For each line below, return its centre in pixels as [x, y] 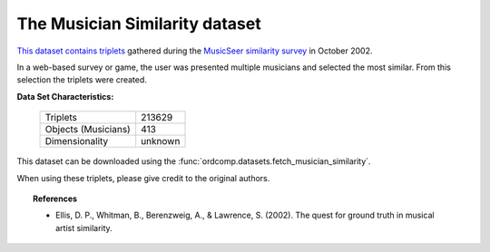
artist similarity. [84, 228]
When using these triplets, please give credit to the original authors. [143, 178]
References [55, 199]
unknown [161, 141]
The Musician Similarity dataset [139, 24]
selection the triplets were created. [82, 80]
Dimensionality [77, 141]
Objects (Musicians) [88, 130]
